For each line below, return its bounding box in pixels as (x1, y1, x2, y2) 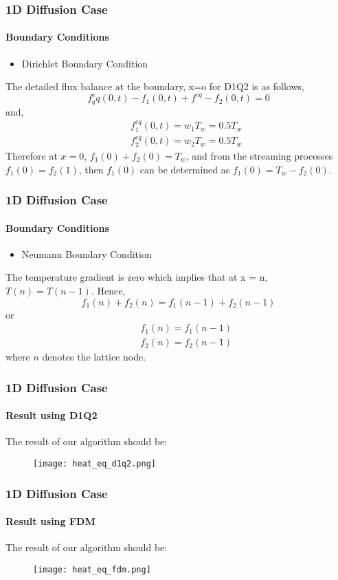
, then (78, 162, 104, 176)
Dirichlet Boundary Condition (21, 56, 148, 70)
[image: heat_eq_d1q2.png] (33, 459, 156, 469)
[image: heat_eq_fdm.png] (33, 564, 151, 574)
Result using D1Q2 (5, 408, 98, 422)
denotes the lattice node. (42, 350, 146, 364)
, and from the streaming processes (185, 148, 333, 162)
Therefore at (5, 148, 58, 162)
